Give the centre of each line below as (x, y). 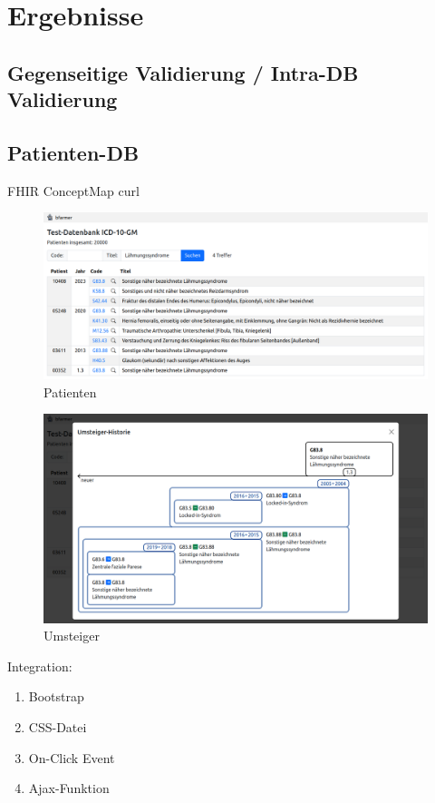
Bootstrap (56, 696)
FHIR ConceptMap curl (73, 190)
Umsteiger (72, 636)
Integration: (40, 666)
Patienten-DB (73, 152)
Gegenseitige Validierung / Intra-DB (183, 72)
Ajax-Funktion (69, 788)
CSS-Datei (58, 726)
